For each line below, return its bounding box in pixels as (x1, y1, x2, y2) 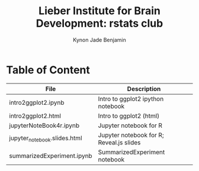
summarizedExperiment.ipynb (9, 151, 93, 160)
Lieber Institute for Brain (38, 4, 161, 18)
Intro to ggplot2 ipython (98, 95, 164, 103)
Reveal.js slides (98, 138, 141, 146)
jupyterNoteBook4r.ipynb (9, 121, 80, 130)
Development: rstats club (36, 17, 163, 30)
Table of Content (6, 63, 91, 76)
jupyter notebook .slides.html (9, 134, 82, 143)
